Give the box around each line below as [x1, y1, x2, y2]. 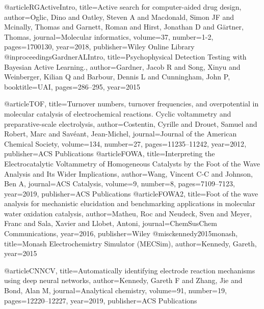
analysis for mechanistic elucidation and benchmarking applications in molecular [4, 198, 255, 209]
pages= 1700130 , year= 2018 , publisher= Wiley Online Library [4, 41, 195, 52]
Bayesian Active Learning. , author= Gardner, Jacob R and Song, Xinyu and [4, 61, 241, 72]
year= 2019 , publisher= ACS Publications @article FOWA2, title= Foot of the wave [4, 188, 258, 199]
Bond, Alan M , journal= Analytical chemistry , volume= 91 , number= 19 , [4, 285, 227, 296]
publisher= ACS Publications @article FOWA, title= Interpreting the [4, 148, 215, 159]
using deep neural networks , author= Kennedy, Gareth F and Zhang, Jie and [4, 275, 243, 286]
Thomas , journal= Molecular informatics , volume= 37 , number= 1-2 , [4, 31, 214, 42]
